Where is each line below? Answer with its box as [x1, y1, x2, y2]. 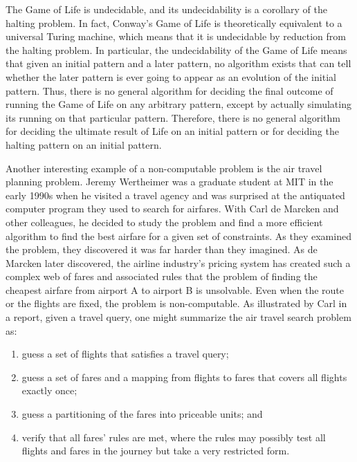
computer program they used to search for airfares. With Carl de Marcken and [6, 201, 339, 216]
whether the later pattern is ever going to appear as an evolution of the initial [6, 69, 336, 84]
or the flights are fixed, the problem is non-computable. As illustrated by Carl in [6, 296, 347, 311]
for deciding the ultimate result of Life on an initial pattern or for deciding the [6, 124, 339, 138]
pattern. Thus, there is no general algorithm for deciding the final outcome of [6, 83, 333, 98]
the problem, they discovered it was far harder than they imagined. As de [6, 242, 318, 257]
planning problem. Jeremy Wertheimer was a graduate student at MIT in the [6, 174, 333, 189]
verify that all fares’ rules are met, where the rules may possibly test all [21, 429, 326, 444]
